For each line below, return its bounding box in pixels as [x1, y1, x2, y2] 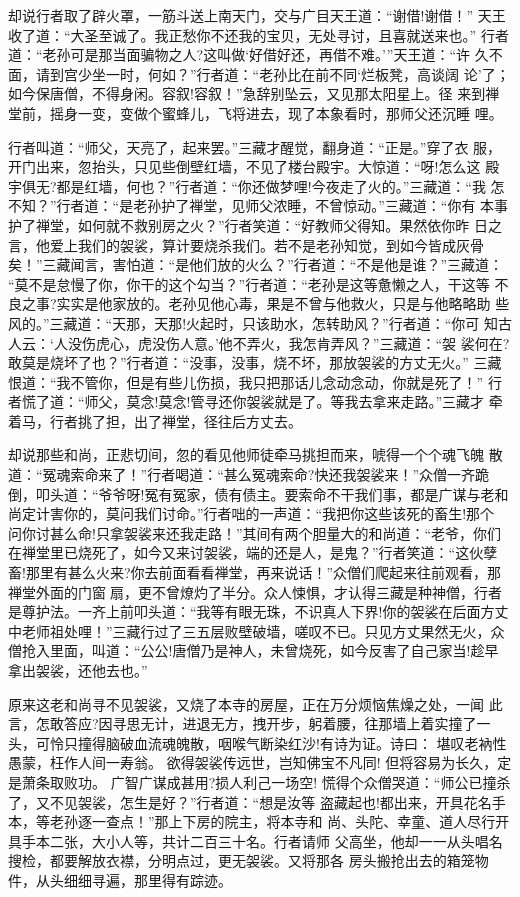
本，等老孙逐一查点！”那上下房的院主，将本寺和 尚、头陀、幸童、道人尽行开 [8, 811, 510, 832]
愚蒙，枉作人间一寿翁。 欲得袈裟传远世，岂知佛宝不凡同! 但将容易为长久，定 [8, 752, 512, 773]
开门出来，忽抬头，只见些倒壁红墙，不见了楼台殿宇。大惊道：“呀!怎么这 [8, 156, 481, 177]
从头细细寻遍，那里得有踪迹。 [35, 869, 232, 890]
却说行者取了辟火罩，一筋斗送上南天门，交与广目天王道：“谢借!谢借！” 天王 [8, 5, 506, 25]
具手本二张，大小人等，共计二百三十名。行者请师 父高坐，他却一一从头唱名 [8, 830, 503, 851]
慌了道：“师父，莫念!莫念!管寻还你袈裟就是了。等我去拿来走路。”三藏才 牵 [21, 391, 503, 412]
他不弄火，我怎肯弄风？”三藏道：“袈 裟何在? [218, 332, 510, 353]
